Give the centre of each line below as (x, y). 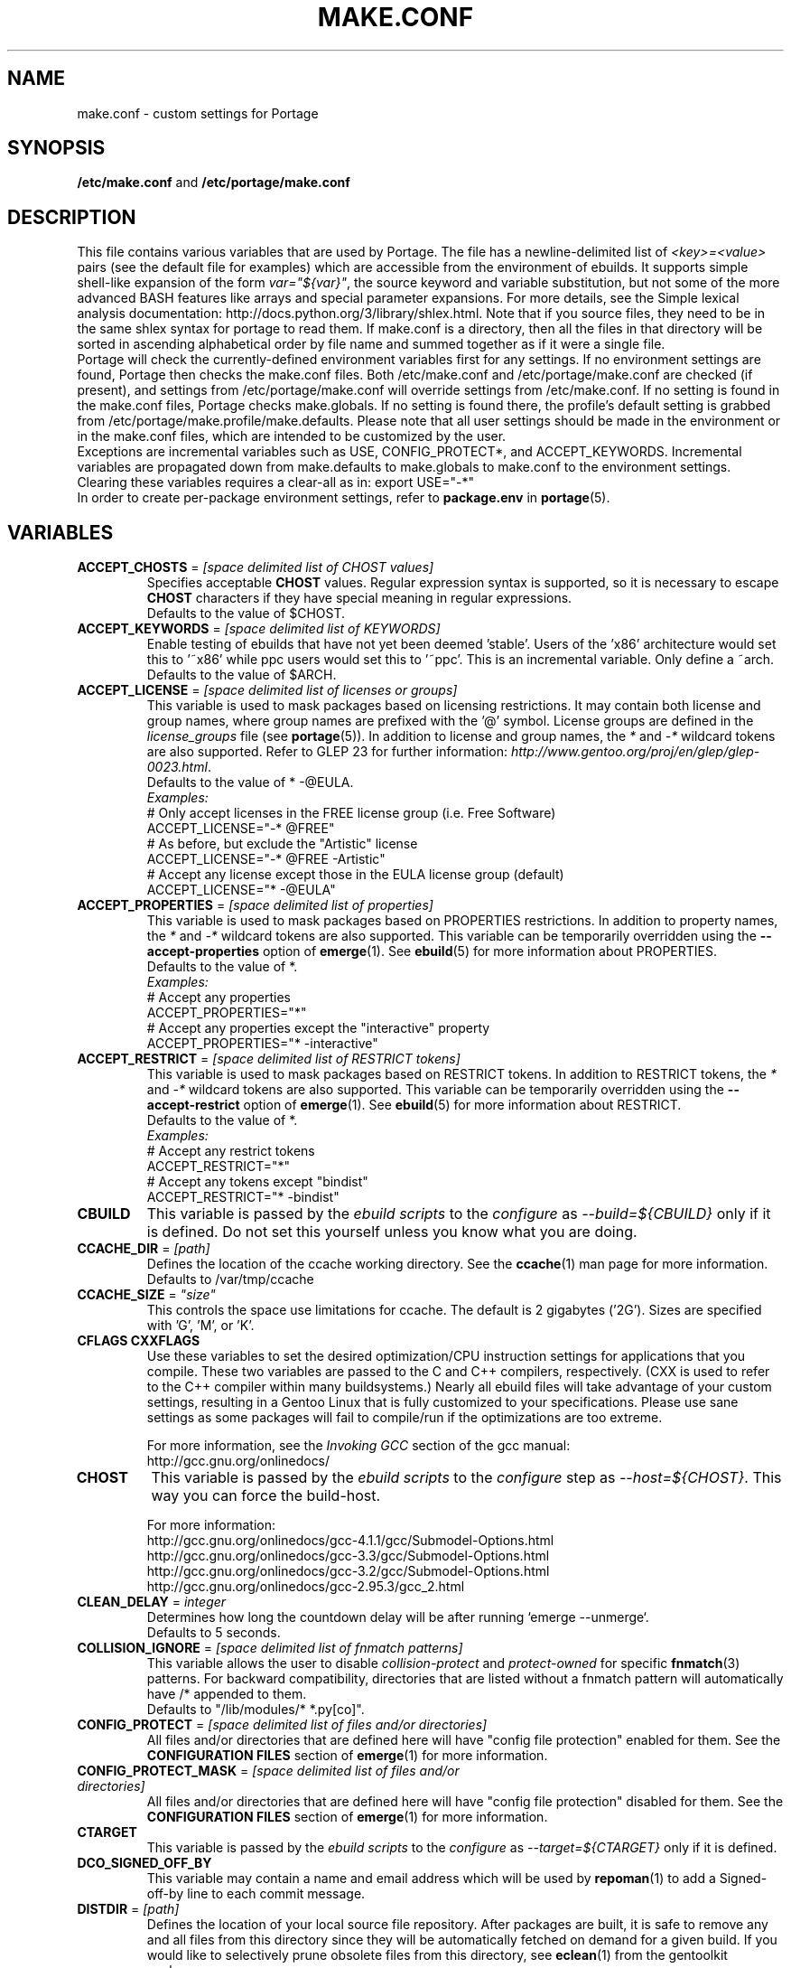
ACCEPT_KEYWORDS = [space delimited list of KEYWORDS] (259, 629)
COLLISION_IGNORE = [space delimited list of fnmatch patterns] (270, 1648)
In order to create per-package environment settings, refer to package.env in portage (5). (344, 498)
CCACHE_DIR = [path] (144, 1249)
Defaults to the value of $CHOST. (246, 614)
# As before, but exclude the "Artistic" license (282, 844)
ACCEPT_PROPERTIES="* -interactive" (262, 1044)
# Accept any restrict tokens (231, 1151)
